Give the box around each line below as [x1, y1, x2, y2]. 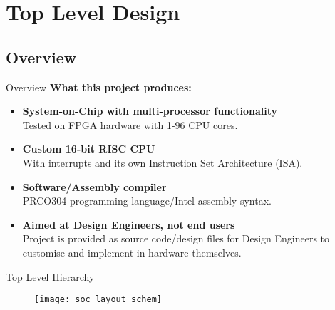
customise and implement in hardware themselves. [22, 244, 242, 259]
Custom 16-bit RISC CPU [22, 141, 155, 156]
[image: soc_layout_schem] [34, 294, 162, 305]
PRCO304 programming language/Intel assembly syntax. [22, 193, 272, 208]
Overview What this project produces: [6, 79, 192, 94]
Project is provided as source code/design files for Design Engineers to [22, 231, 330, 246]
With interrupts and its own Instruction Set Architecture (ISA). [22, 155, 303, 170]
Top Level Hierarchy [6, 269, 95, 284]
